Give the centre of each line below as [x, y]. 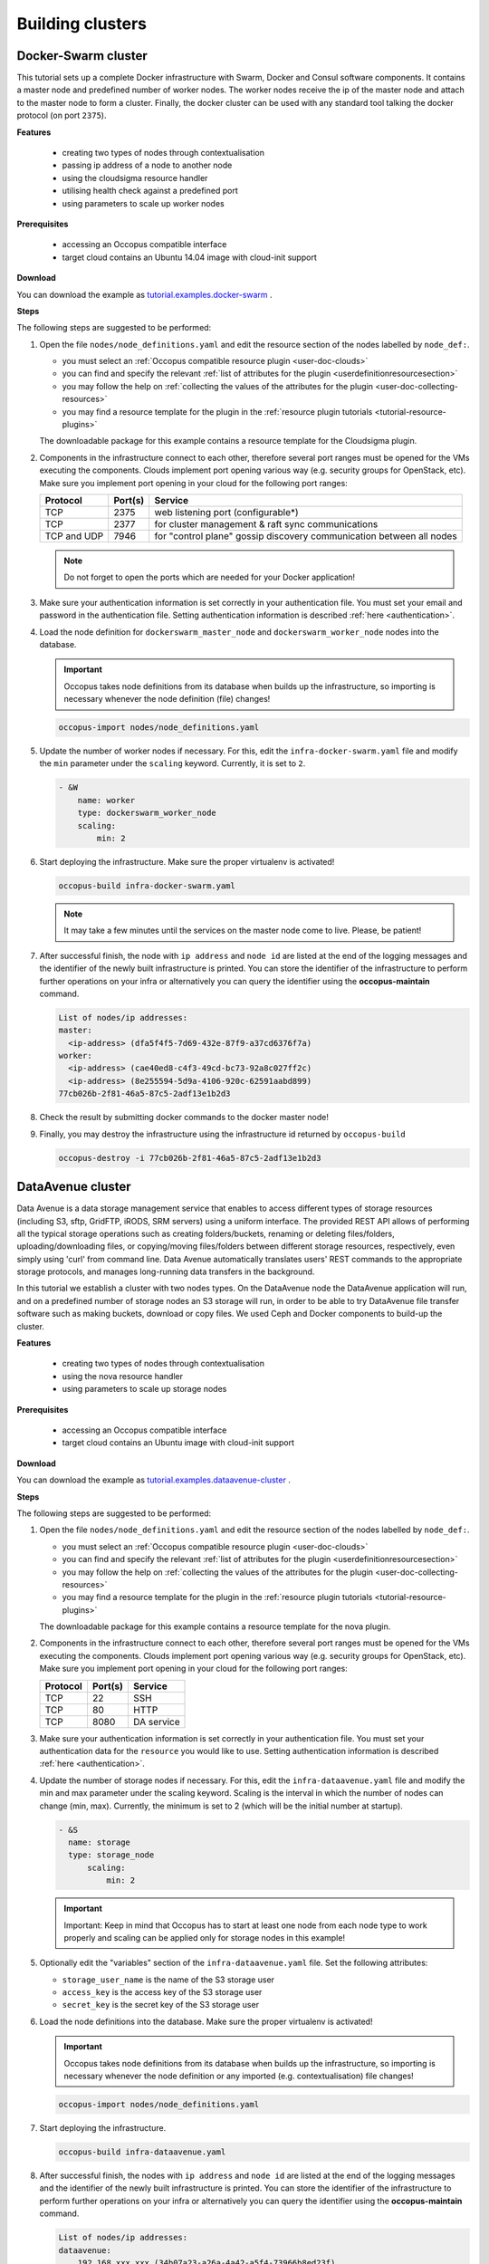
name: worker [106, 800]
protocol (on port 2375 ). [62, 115]
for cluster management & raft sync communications [266, 524]
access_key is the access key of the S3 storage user [162, 1992]
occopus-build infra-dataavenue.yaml [142, 2152]
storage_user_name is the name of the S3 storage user [168, 1980]
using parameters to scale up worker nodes [144, 203]
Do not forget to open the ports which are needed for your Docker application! [210, 577]
